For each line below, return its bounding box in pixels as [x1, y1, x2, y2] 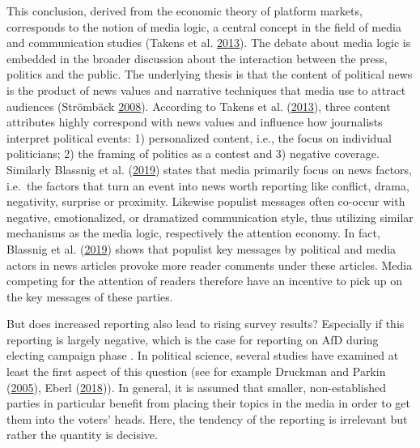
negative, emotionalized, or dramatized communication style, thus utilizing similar [6, 208, 414, 225]
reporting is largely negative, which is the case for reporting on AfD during [6, 331, 379, 348]
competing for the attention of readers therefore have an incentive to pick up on [6, 272, 403, 289]
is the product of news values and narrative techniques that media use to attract [6, 81, 406, 98]
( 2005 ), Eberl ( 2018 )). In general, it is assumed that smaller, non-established [6, 378, 387, 395]
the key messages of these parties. [6, 288, 173, 305]
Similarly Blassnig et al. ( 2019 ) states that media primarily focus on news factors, [6, 160, 412, 177]
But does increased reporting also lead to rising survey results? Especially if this [6, 315, 405, 332]
